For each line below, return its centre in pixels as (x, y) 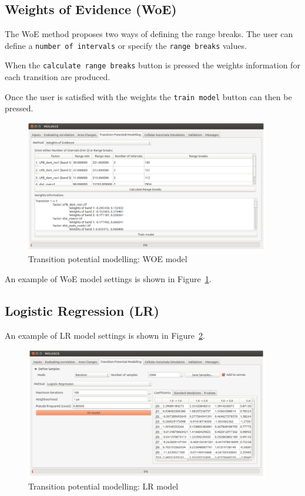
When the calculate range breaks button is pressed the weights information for (152, 65)
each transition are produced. (58, 77)
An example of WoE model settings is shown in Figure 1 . (108, 278)
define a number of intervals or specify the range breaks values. (126, 45)
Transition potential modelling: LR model (103, 486)
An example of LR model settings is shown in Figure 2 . (105, 335)
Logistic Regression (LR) (82, 310)
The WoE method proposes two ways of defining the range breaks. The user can (149, 34)
